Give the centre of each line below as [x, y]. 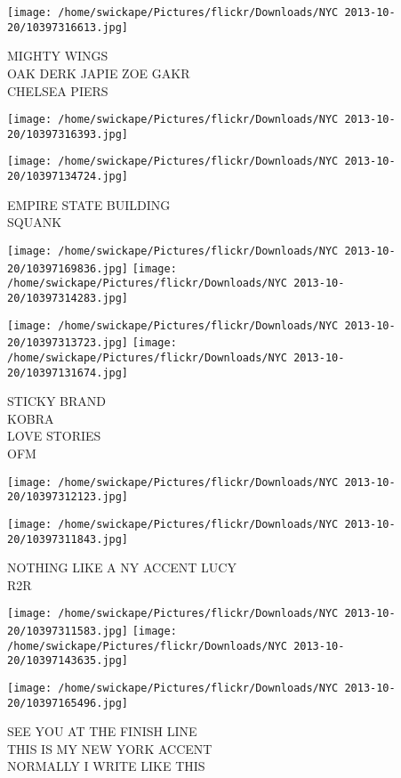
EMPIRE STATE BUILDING [89, 204]
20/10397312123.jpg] [68, 497]
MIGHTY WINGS [58, 56]
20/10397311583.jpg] [68, 631]
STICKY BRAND [57, 401]
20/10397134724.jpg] [68, 177]
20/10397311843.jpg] [68, 539]
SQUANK [35, 222]
